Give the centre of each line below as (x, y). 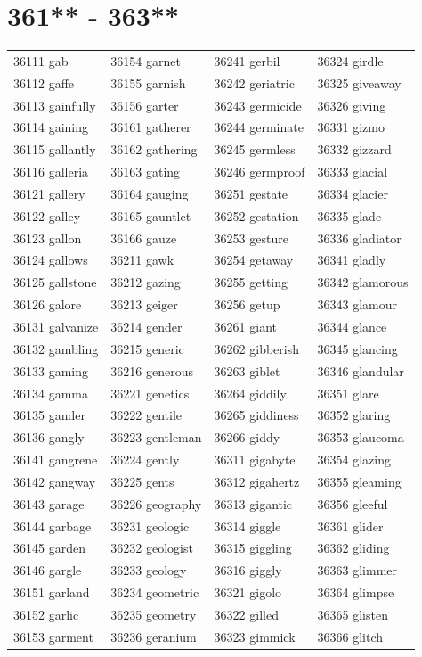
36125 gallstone (55, 282)
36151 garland (52, 592)
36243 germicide (258, 105)
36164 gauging (150, 193)
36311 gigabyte (255, 460)
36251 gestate (251, 193)
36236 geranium (154, 636)
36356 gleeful (353, 503)
